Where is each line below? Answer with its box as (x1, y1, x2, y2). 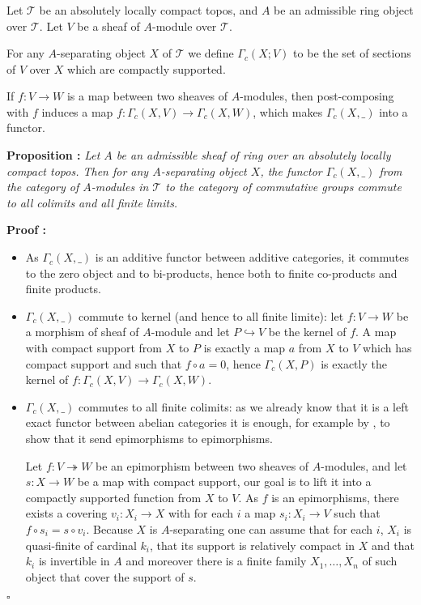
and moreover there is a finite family (125, 552, 307, 569)
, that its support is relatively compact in (149, 536, 355, 553)
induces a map (41, 103, 113, 120)
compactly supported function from (25, 488, 202, 505)
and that (371, 536, 415, 553)
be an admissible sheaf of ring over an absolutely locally (116, 147, 391, 164)
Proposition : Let (6, 147, 100, 164)
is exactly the (321, 355, 387, 372)
